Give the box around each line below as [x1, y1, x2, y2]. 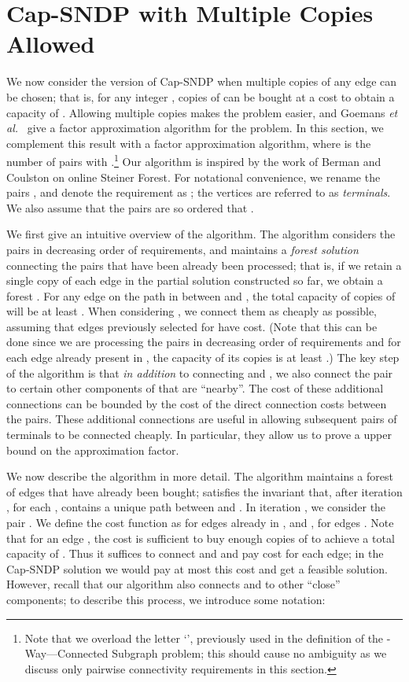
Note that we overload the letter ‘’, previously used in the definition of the [24, 629, 384, 646]
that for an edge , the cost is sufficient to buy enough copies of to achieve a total [6, 529, 395, 546]
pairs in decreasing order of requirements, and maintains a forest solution [6, 241, 359, 257]
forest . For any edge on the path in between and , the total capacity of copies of [6, 287, 396, 304]
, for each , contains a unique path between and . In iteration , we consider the [6, 499, 386, 515]
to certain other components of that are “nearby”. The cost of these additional [6, 380, 384, 396]
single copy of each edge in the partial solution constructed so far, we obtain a [6, 272, 383, 289]
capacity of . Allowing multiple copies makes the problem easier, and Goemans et [6, 104, 398, 120]
